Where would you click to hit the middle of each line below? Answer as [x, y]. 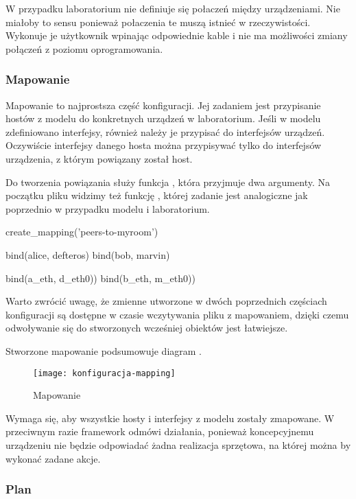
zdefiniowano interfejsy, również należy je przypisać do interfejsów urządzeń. [165, 131]
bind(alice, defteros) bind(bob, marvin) [88, 254]
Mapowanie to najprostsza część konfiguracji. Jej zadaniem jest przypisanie [163, 105]
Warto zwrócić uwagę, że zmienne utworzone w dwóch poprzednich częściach [166, 301]
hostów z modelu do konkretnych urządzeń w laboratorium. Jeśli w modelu [163, 118]
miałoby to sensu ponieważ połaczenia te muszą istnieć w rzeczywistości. [158, 22]
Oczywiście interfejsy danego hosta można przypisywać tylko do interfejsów [164, 145]
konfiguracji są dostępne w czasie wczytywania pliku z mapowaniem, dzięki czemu [177, 314]
